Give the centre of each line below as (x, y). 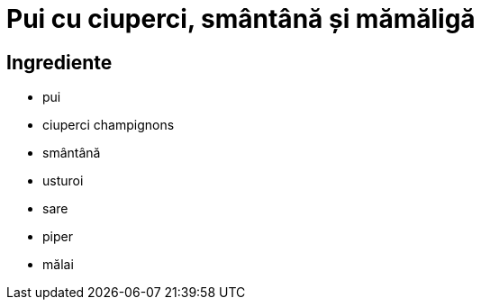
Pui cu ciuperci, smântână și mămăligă (241, 19)
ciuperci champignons (109, 125)
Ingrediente (59, 62)
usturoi (63, 181)
